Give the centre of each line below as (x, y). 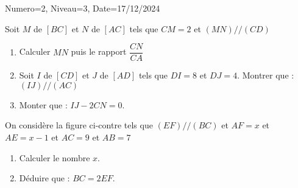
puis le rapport (99, 51)
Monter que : (43, 104)
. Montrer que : (266, 75)
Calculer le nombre (55, 157)
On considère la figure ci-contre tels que (79, 125)
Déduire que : (44, 178)
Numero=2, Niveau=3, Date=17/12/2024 (83, 8)
